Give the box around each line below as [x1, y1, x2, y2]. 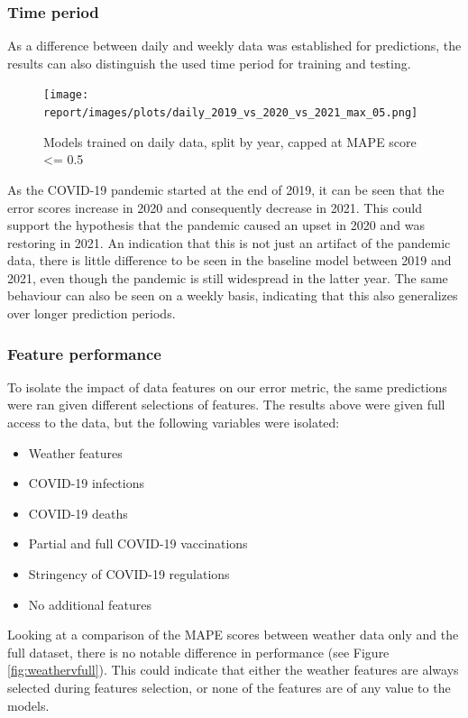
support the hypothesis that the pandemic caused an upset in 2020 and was [7, 216, 425, 235]
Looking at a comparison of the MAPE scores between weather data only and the [7, 625, 459, 644]
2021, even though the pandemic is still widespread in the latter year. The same [7, 268, 448, 287]
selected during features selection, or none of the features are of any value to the [7, 678, 451, 696]
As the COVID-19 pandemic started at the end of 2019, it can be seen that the [7, 179, 445, 198]
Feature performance [7, 342, 161, 364]
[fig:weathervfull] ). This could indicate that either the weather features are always [7, 660, 459, 679]
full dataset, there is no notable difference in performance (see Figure [7, 642, 390, 661]
